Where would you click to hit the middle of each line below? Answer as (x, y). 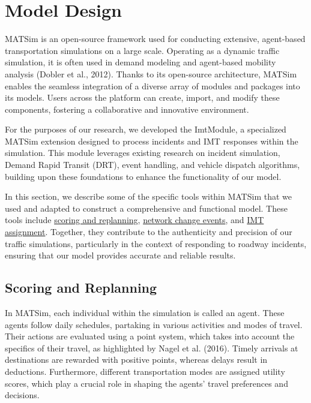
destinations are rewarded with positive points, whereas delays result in (136, 360)
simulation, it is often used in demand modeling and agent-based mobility (140, 62)
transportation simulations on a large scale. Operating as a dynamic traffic (142, 50)
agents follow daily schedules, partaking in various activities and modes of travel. (154, 324)
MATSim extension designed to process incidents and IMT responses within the (152, 141)
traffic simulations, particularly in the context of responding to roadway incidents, (156, 243)
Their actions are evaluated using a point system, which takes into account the (150, 336)
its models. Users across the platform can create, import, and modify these (142, 97)
